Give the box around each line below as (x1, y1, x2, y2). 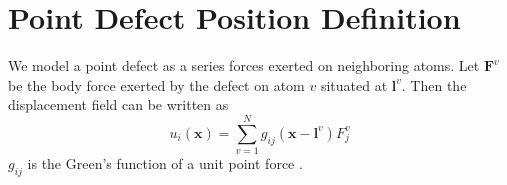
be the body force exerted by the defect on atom (8, 74, 305, 95)
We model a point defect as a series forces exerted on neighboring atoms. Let (8, 55, 480, 76)
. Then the (401, 74, 467, 95)
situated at (320, 74, 388, 95)
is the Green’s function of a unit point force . (27, 153, 303, 174)
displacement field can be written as (8, 94, 229, 115)
